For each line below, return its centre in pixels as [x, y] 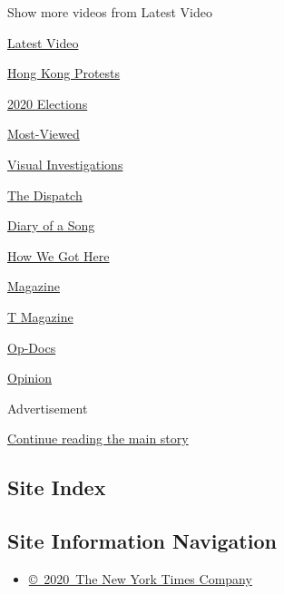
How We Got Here [59, 255]
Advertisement [48, 408]
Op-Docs [32, 347]
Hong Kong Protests [64, 73]
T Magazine [40, 316]
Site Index [57, 487]
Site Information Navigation [142, 541]
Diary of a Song [51, 225]
